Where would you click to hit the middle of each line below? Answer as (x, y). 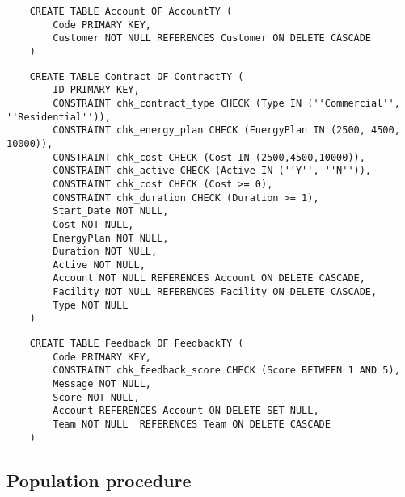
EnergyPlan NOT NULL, (111, 238)
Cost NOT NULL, (93, 224)
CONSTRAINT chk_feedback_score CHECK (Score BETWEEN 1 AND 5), (226, 371)
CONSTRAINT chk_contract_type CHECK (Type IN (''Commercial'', (226, 103)
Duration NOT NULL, (105, 252)
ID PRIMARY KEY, (96, 90)
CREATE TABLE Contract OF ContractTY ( (137, 76)
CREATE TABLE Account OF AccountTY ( (131, 11)
